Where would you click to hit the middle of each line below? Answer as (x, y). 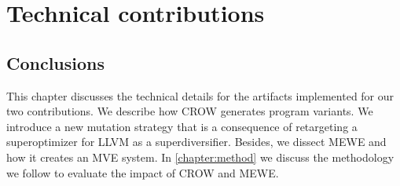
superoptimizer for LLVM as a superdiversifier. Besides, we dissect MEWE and (196, 142)
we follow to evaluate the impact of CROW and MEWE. (143, 172)
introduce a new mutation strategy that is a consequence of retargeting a (182, 126)
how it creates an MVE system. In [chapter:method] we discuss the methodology (200, 157)
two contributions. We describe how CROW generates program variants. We (190, 111)
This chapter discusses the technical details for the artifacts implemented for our (200, 95)
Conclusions (56, 62)
